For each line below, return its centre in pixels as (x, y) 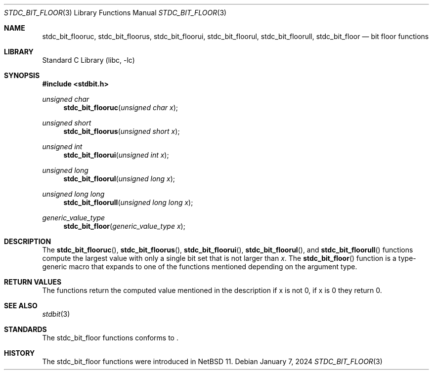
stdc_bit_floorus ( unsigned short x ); (122, 131)
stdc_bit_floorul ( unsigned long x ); (119, 179)
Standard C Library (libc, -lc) (88, 60)
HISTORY (20, 353)
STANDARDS (25, 329)
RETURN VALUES (33, 282)
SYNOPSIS (22, 75)
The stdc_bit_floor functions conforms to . (110, 338)
